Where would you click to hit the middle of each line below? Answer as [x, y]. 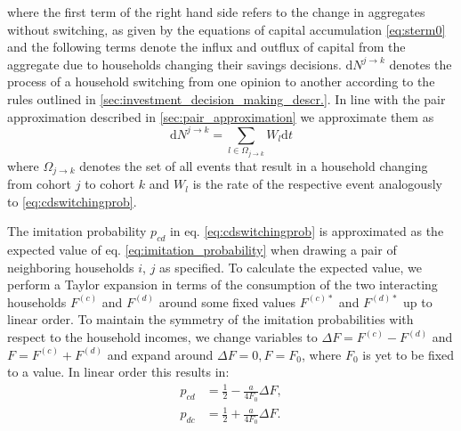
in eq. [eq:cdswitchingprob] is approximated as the [307, 231]
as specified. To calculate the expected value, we [291, 267]
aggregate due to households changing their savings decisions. [174, 64]
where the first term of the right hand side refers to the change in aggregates [216, 12]
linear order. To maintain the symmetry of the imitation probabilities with [210, 319]
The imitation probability [77, 231]
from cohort [40, 184]
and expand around [160, 354]
